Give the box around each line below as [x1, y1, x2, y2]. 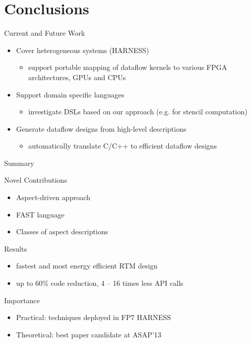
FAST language [16, 209, 65, 219]
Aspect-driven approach [16, 192, 91, 203]
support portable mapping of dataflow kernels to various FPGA [28, 62, 228, 72]
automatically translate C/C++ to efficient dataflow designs [28, 140, 217, 151]
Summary [4, 157, 34, 168]
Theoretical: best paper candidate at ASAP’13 [16, 329, 162, 339]
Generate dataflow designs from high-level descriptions [16, 123, 187, 134]
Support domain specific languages [16, 89, 124, 100]
